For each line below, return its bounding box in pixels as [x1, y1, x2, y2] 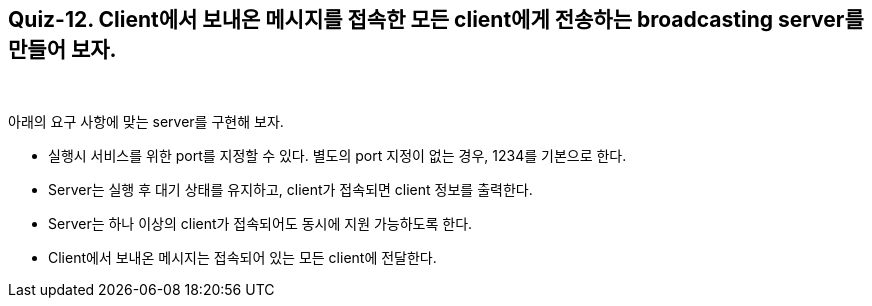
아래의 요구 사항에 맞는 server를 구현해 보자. [8, 113, 284, 131]
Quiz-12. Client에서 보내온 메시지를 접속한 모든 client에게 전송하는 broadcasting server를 [8, 7, 864, 32]
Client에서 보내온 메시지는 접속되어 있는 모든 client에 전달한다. [48, 249, 437, 267]
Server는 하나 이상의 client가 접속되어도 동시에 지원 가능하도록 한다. [48, 215, 473, 233]
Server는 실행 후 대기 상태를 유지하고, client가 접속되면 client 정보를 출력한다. [48, 181, 533, 199]
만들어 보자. [8, 37, 117, 62]
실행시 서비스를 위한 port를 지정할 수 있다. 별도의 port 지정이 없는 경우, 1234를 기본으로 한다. [48, 147, 627, 165]
